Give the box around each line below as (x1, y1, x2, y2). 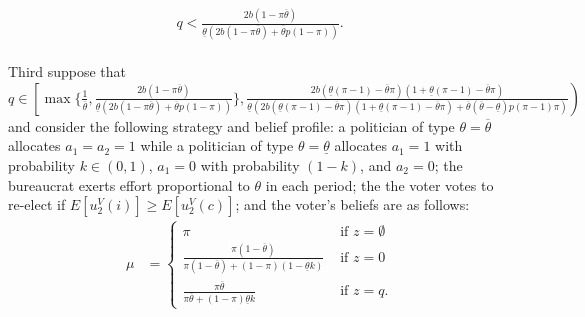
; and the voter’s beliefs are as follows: (235, 194, 470, 215)
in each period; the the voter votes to (265, 174, 494, 195)
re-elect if (8, 194, 66, 215)
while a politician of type (140, 135, 294, 156)
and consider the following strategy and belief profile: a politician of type (8, 115, 455, 136)
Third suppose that (8, 61, 127, 82)
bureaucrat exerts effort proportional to (8, 174, 250, 195)
